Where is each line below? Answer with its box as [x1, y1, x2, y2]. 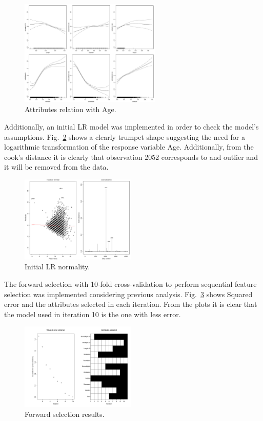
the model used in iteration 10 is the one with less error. [4, 308, 181, 319]
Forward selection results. [25, 408, 105, 419]
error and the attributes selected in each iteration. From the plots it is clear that [4, 299, 257, 309]
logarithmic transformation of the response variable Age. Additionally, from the [4, 141, 254, 152]
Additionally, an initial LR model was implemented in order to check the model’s [4, 121, 259, 132]
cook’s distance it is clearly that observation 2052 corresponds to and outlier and [4, 151, 258, 162]
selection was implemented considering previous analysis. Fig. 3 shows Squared [4, 288, 253, 299]
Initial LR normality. [25, 261, 90, 272]
